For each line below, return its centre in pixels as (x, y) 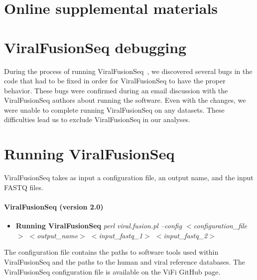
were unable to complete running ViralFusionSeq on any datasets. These (114, 109)
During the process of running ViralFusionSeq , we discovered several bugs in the (128, 71)
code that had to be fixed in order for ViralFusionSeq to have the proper (115, 81)
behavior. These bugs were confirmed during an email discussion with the (116, 90)
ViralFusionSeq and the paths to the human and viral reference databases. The (125, 261)
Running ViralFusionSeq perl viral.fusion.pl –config (99, 226)
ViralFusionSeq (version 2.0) (54, 206)
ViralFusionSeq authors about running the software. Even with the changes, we (125, 100)
